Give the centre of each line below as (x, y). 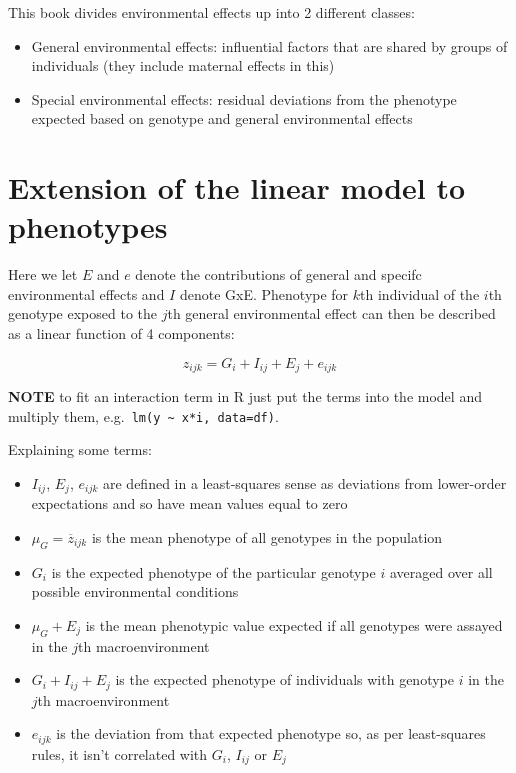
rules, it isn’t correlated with (119, 753)
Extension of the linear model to (237, 187)
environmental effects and (86, 293)
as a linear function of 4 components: (121, 333)
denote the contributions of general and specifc (278, 274)
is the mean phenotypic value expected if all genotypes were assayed (294, 624)
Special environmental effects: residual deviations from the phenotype (244, 98)
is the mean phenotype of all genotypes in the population (267, 537)
